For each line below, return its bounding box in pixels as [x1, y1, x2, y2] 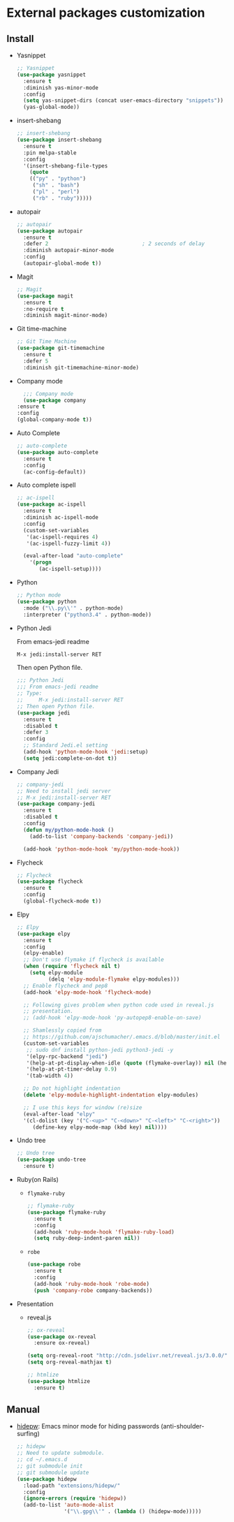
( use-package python [16, 598, 77, 605]
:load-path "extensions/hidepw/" [23, 1482, 121, 1489]
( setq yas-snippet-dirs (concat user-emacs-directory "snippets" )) [23, 97, 224, 104]
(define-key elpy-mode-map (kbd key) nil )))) [32, 1123, 168, 1131]
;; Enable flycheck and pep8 [23, 982, 108, 989]
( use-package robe [27, 1261, 81, 1268]
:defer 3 [23, 729, 49, 736]
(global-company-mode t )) [16, 416, 92, 423]
